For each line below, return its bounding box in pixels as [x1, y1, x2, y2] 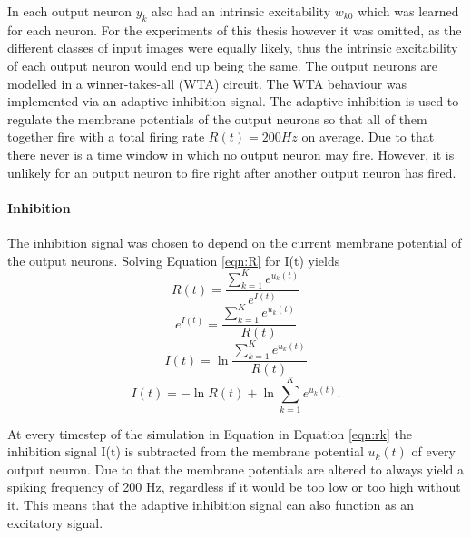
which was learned [358, 2, 459, 20]
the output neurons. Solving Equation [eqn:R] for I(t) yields [7, 250, 340, 269]
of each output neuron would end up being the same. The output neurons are [7, 55, 437, 74]
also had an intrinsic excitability [152, 2, 331, 20]
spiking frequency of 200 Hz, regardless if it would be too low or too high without [7, 477, 461, 496]
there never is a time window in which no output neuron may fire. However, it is [7, 144, 455, 163]
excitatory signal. [7, 513, 103, 532]
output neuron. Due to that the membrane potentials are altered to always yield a [7, 459, 464, 478]
